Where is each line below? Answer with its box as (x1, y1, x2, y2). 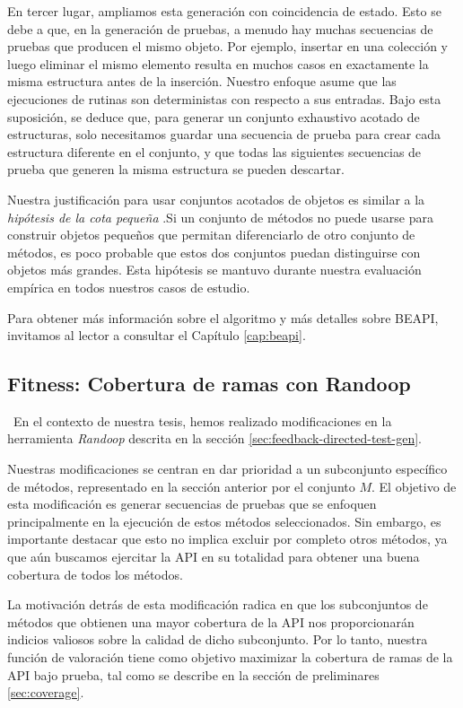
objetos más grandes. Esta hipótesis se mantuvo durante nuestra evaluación (7, 260, 422, 279)
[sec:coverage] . (7, 683, 84, 702)
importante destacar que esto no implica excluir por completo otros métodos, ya (7, 529, 448, 548)
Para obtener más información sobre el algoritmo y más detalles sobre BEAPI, (7, 308, 439, 327)
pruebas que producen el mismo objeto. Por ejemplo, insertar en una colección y (7, 37, 449, 56)
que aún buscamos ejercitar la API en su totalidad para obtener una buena (7, 547, 420, 566)
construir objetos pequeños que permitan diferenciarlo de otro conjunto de (7, 225, 415, 244)
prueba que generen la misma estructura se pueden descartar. (7, 160, 345, 179)
